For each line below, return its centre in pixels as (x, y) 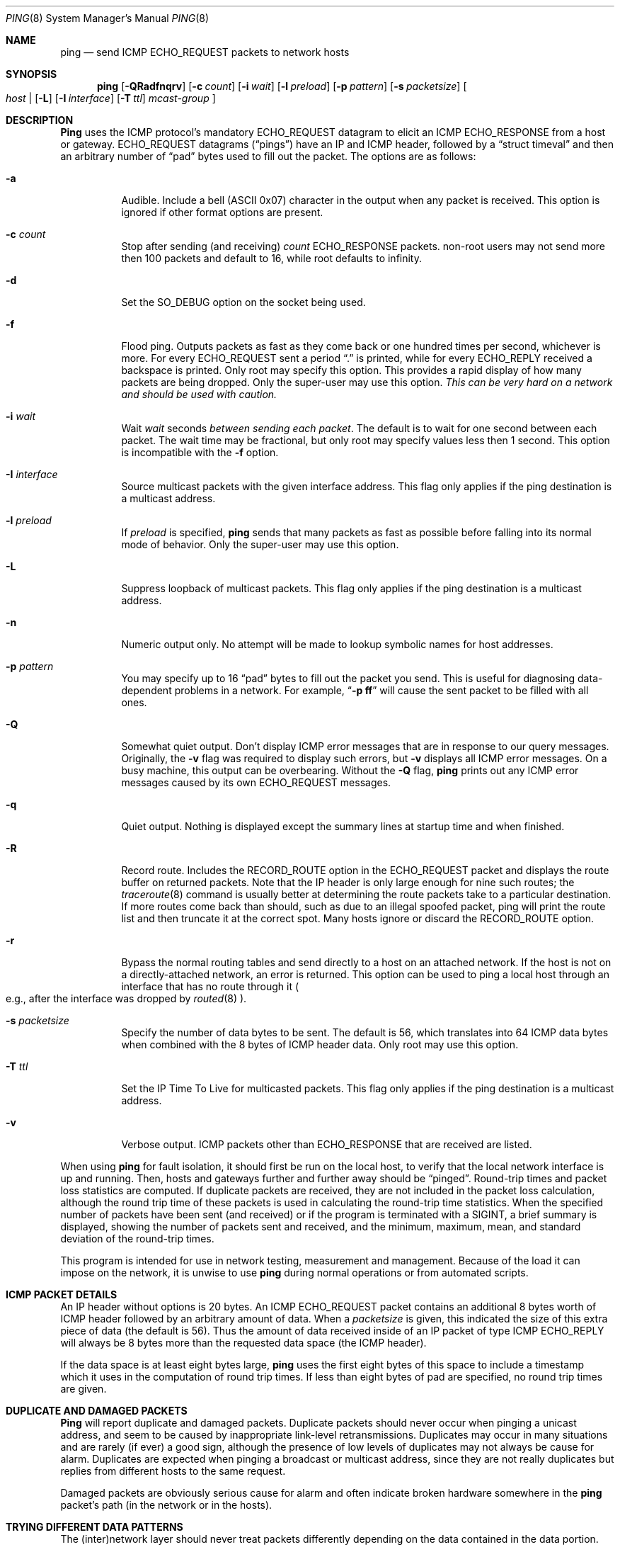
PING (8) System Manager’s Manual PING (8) (108, 18)
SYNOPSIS (31, 74)
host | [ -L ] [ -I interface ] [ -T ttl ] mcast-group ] (111, 98)
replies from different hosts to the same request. (173, 1471)
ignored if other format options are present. (222, 212)
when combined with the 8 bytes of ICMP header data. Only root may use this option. (320, 1044)
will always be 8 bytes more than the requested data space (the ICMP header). (243, 1343)
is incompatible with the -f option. (200, 452)
